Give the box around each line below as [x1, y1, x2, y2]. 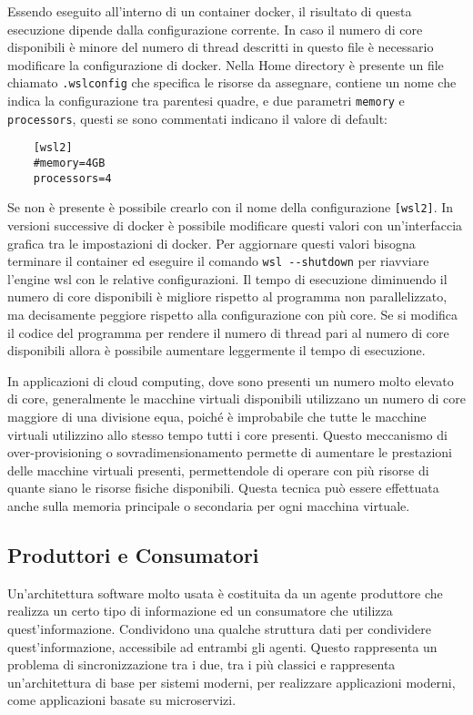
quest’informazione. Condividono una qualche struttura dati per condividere [7, 618, 431, 638]
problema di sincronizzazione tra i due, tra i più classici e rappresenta [7, 655, 396, 674]
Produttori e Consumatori [7, 540, 259, 568]
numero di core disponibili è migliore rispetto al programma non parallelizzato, [7, 287, 448, 306]
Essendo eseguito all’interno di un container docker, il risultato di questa [7, 2, 412, 20]
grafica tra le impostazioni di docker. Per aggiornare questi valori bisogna [7, 233, 416, 252]
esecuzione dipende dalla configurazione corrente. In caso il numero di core [7, 19, 423, 38]
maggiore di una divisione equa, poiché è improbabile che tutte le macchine [7, 406, 427, 425]
